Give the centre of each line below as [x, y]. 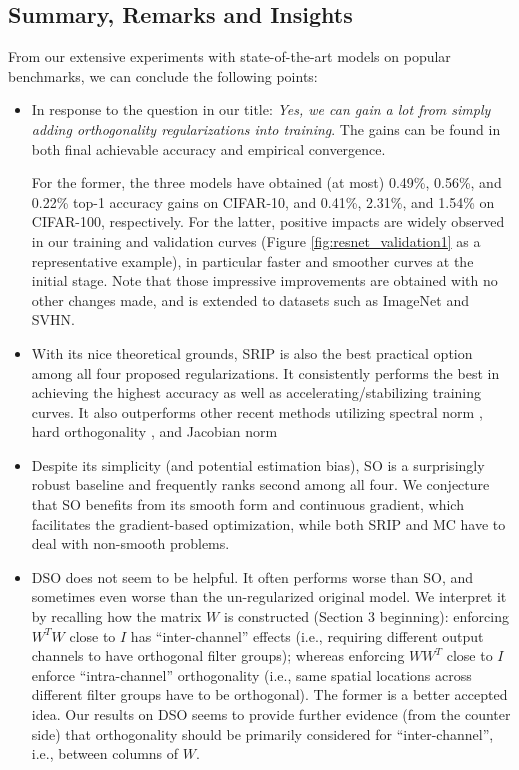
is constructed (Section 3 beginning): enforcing [366, 616]
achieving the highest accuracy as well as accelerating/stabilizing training [256, 392]
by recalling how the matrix [116, 616]
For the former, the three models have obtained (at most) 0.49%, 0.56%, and [266, 182]
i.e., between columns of [105, 753]
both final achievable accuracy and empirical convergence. [208, 148]
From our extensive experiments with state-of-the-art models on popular [229, 56]
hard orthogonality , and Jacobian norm [154, 431]
